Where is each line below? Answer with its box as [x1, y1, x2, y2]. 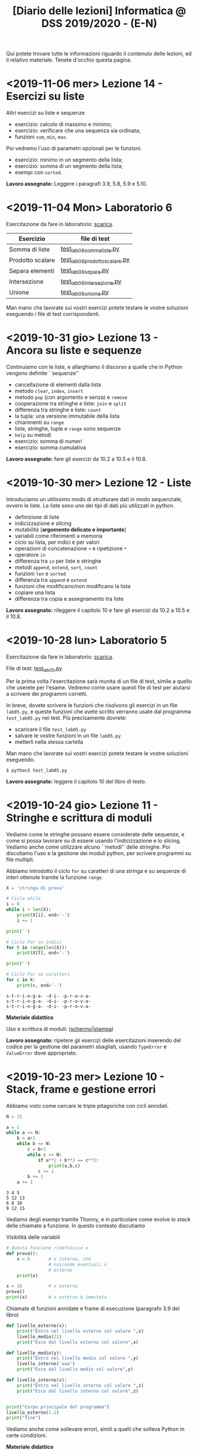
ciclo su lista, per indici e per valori [14, 539, 100, 546]
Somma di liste [9, 245, 50, 253]
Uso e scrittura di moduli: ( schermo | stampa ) [6, 1025, 114, 1032]
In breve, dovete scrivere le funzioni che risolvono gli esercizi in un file [6, 701, 178, 708]
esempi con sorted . [14, 169, 63, 176]
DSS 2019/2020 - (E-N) [41, 17, 158, 30]
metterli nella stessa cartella [14, 738, 83, 745]
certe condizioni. [6, 1432, 47, 1439]
